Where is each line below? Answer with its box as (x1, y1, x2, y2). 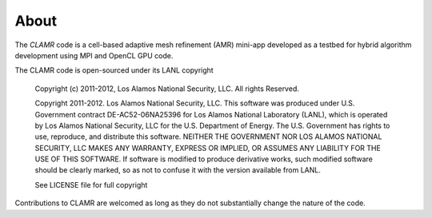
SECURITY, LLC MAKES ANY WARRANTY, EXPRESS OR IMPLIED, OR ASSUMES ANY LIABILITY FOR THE (34, 143, 382, 153)
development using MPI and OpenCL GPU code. (14, 50, 174, 60)
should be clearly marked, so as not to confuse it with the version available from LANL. (34, 165, 322, 175)
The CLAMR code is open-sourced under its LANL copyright (14, 65, 214, 75)
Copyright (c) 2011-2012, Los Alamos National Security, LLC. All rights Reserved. (34, 84, 299, 93)
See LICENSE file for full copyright (34, 180, 148, 189)
